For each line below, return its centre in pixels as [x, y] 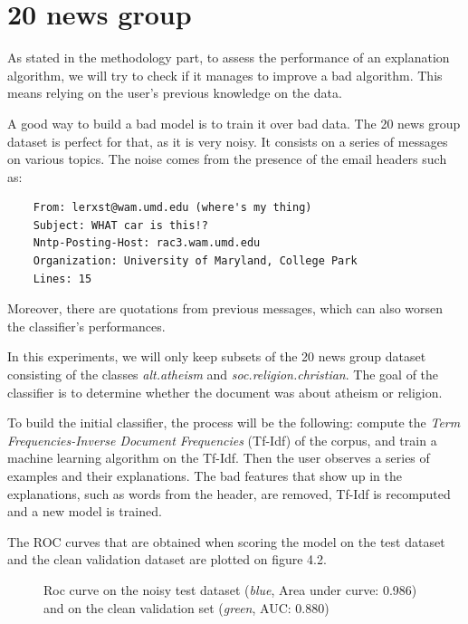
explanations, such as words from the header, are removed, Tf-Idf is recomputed [229, 493]
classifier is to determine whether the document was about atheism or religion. [225, 392]
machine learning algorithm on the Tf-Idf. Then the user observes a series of [219, 458]
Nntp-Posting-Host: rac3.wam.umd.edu [147, 243]
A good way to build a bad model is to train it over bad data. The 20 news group [234, 123]
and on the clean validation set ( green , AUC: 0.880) [186, 607]
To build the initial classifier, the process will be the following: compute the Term [234, 422]
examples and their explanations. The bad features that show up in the [205, 475]
